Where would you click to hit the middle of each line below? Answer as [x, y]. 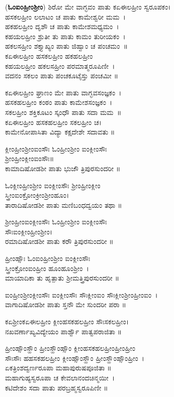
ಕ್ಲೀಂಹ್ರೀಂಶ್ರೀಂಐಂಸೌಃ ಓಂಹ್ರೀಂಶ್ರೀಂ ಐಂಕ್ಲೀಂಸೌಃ [56, 148]
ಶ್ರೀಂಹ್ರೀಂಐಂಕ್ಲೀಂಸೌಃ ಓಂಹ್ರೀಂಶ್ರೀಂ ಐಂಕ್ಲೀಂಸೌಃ [56, 222]
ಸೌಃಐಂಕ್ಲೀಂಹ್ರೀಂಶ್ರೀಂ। [29, 231]
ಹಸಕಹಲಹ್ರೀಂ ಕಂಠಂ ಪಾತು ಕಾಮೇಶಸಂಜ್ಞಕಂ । [59, 102]
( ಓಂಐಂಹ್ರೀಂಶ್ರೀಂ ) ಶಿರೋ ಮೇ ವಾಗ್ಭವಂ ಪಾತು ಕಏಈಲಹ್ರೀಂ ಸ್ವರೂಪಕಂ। [88, 7]
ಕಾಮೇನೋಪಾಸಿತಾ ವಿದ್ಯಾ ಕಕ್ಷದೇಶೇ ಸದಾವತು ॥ [60, 132]
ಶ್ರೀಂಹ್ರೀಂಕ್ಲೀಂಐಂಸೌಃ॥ [30, 158]
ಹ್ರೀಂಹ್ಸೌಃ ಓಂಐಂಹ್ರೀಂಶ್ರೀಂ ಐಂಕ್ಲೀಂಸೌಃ [48, 258]
